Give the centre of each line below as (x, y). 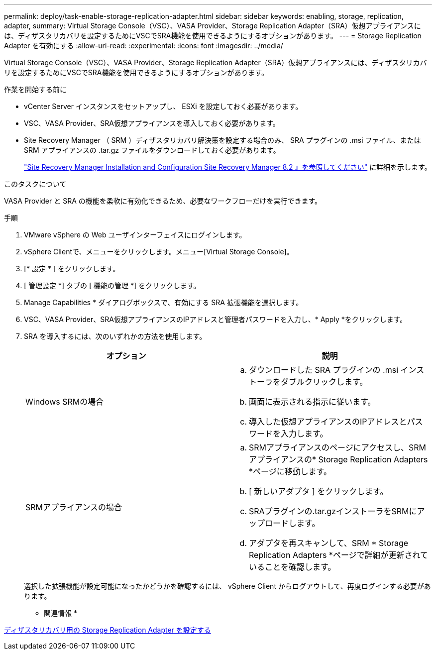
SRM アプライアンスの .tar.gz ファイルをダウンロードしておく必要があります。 (152, 150)
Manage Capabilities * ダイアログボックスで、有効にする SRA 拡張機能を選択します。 (163, 302)
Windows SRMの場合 (65, 402)
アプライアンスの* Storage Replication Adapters (338, 459)
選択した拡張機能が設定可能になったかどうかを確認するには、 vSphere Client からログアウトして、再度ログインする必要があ (227, 586)
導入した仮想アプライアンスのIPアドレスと (328, 422)
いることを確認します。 (292, 567)
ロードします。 (292, 523)
